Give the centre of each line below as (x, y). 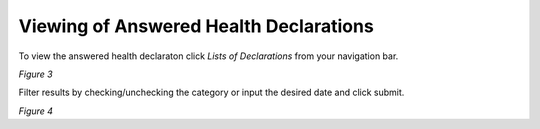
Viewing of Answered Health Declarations (196, 26)
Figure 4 (36, 111)
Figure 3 (36, 74)
